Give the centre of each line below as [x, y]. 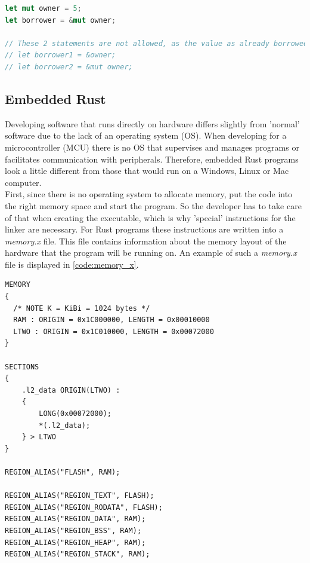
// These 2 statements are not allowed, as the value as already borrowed [156, 43]
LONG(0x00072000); [75, 414]
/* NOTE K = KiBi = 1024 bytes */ [82, 308]
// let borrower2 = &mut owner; [69, 67]
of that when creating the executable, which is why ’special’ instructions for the [150, 217]
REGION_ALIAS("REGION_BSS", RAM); [73, 530]
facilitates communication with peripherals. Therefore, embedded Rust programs [152, 159]
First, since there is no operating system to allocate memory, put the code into [149, 194]
